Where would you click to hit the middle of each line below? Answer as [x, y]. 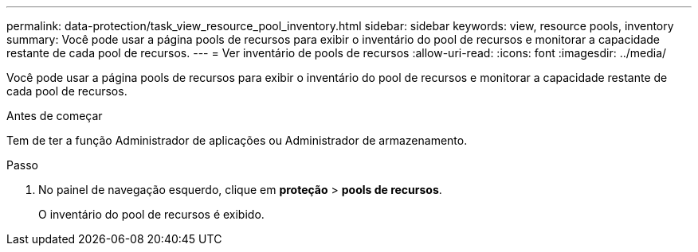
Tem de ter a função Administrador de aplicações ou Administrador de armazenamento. [237, 140]
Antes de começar [55, 116]
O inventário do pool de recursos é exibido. [151, 214]
